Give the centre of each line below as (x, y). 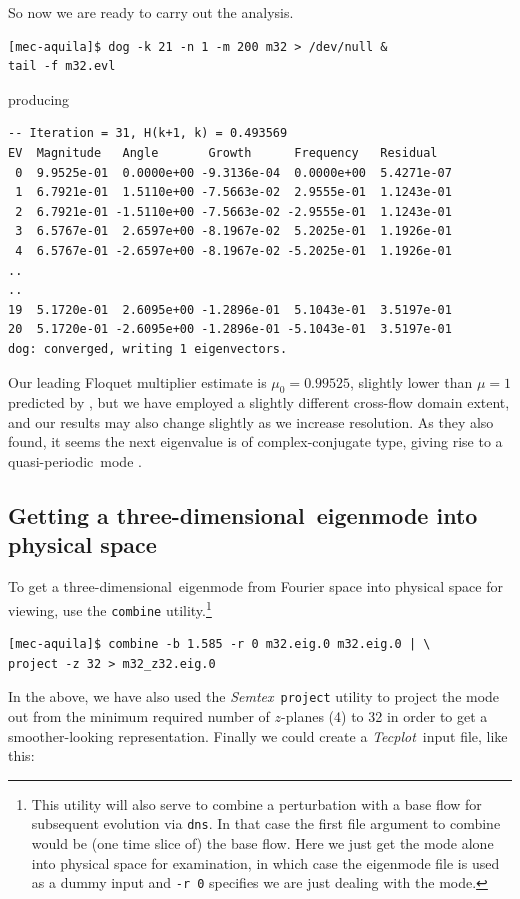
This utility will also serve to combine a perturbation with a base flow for (256, 803)
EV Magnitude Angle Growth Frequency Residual (223, 152)
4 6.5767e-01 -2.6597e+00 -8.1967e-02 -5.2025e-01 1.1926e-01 (233, 250)
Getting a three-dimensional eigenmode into (243, 515)
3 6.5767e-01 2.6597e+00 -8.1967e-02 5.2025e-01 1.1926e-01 (233, 231)
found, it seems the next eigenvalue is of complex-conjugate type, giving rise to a (255, 441)
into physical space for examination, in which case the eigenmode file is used (265, 862)
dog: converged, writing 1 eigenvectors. (148, 348)
